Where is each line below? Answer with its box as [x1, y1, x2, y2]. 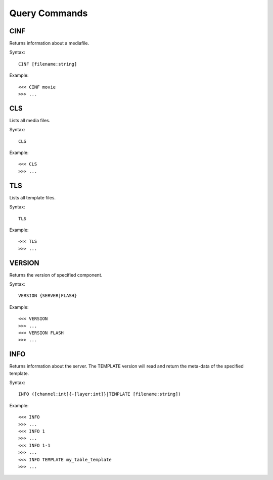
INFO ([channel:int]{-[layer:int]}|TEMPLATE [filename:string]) [18, 391, 181, 397]
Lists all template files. [9, 194, 56, 200]
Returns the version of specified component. [9, 272, 103, 278]
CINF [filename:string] [18, 61, 77, 67]
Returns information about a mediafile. [9, 40, 89, 46]
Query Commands [9, 8, 88, 19]
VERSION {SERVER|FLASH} [18, 293, 77, 299]
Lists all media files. [9, 117, 51, 123]
